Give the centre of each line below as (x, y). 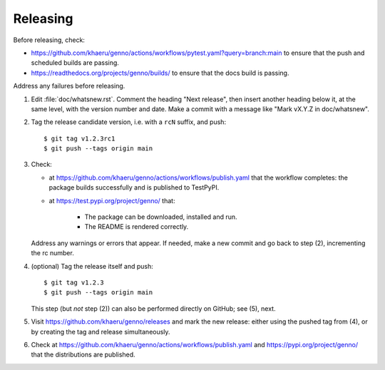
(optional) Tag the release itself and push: (92, 266)
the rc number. (52, 253)
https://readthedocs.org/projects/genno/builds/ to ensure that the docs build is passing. (160, 73)
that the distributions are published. (83, 355)
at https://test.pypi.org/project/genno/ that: (112, 200)
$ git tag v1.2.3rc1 (79, 138)
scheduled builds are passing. (75, 63)
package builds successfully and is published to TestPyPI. (134, 187)
